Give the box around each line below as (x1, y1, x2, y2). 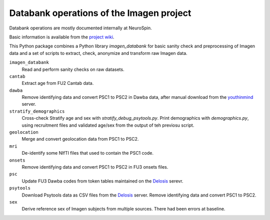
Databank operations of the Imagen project (9, 7, 191, 18)
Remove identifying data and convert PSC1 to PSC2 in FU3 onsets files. (21, 164, 168, 170)
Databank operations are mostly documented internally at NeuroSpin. (9, 25, 152, 31)
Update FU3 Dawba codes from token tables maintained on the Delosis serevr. (21, 178, 183, 184)
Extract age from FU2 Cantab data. (21, 80, 94, 86)
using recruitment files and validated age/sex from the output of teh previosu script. (21, 122, 194, 128)
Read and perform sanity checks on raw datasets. (21, 66, 124, 72)
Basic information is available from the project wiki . (9, 34, 114, 40)
